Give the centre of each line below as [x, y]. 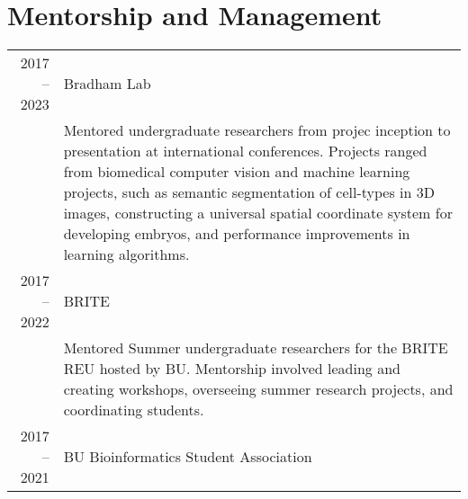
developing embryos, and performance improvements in [237, 234]
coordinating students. [134, 410]
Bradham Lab [107, 84]
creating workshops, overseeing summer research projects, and [258, 389]
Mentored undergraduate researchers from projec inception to [257, 130]
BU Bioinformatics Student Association [188, 457]
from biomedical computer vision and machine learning [237, 172]
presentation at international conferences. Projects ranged [245, 151]
